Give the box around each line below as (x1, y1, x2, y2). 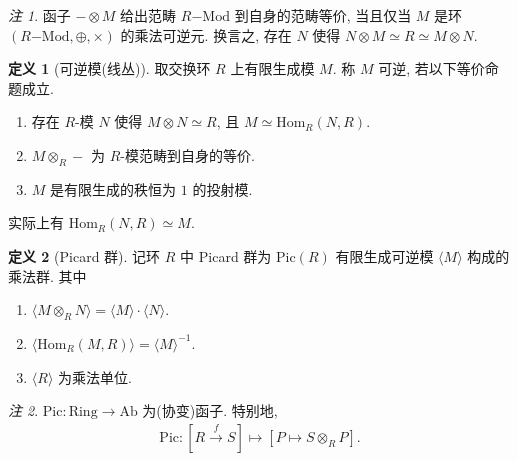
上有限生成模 (230, 58, 315, 79)
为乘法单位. (58, 366, 132, 387)
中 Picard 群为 (180, 245, 272, 266)
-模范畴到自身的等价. (120, 144, 255, 165)
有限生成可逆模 (335, 245, 434, 266)
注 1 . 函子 (8, 5, 71, 25)
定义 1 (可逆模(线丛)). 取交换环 (8, 58, 211, 79)
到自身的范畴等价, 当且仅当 (234, 5, 412, 25)
